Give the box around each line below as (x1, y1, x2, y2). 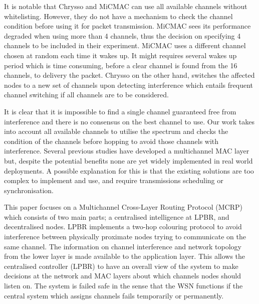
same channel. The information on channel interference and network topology (4, 241, 241, 251)
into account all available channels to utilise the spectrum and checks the (4, 126, 228, 136)
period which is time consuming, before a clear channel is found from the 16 (4, 60, 237, 70)
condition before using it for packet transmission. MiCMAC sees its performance (4, 21, 251, 31)
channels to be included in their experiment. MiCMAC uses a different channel (4, 40, 246, 51)
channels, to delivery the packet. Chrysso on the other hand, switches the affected (4, 70, 255, 80)
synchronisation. (4, 185, 54, 195)
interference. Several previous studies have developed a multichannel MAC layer (4, 145, 249, 156)
